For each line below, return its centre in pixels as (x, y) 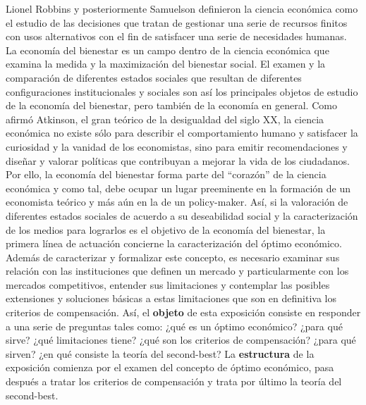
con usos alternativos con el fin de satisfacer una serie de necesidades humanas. (176, 36)
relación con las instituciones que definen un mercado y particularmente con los (177, 271)
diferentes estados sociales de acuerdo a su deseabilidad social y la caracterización (182, 215)
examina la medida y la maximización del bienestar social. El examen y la (166, 64)
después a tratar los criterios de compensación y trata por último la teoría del (174, 381)
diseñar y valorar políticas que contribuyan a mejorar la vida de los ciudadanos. (178, 160)
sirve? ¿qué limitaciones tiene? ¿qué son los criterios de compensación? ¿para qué (181, 340)
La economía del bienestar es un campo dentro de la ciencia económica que (167, 50)
